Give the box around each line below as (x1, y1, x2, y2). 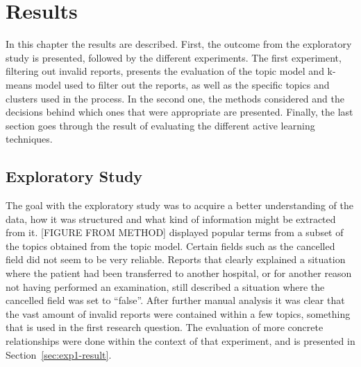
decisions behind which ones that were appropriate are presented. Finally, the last (6, 105, 353, 119)
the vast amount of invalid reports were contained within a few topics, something (6, 306, 351, 321)
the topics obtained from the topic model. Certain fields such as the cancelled (6, 238, 335, 253)
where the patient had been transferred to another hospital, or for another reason (6, 266, 352, 280)
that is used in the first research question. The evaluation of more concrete (6, 320, 324, 334)
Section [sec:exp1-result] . (6, 347, 112, 361)
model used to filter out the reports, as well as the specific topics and (35, 77, 330, 91)
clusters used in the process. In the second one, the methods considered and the (6, 91, 344, 105)
